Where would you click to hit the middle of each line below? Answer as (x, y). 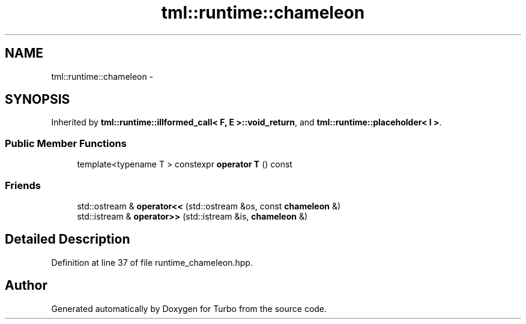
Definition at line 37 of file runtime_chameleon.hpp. (152, 262)
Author (26, 286)
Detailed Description (68, 239)
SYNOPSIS (38, 100)
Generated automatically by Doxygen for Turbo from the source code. (189, 308)
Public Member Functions (66, 143)
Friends (23, 185)
